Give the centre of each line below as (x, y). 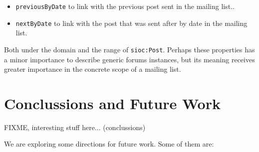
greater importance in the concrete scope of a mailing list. (93, 69)
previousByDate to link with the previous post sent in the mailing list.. (125, 6)
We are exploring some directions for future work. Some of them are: (109, 144)
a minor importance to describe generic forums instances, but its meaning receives (129, 59)
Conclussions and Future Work (112, 103)
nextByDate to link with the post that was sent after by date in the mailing (131, 23)
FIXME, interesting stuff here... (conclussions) (75, 127)
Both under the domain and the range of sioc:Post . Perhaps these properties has (129, 49)
